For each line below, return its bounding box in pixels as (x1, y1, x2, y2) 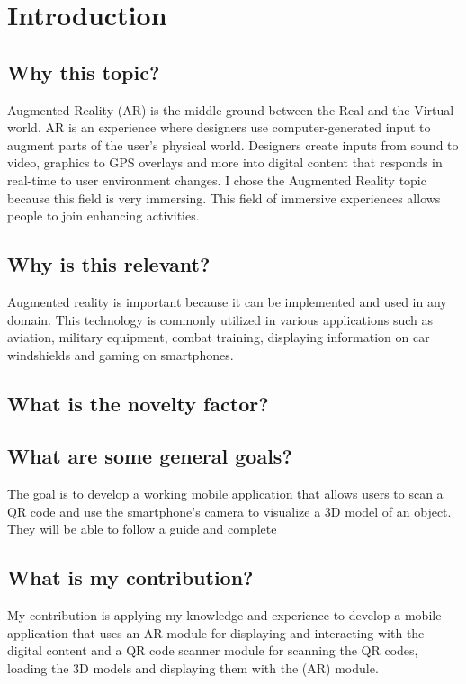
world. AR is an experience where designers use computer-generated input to (7, 118, 431, 137)
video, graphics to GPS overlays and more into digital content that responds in (7, 153, 443, 172)
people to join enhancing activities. (7, 206, 200, 225)
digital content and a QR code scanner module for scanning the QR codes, (7, 641, 418, 660)
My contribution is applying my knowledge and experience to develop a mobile (7, 606, 442, 625)
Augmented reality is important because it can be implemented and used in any (7, 292, 447, 310)
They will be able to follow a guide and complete (7, 519, 277, 538)
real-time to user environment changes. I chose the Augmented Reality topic (7, 170, 426, 189)
